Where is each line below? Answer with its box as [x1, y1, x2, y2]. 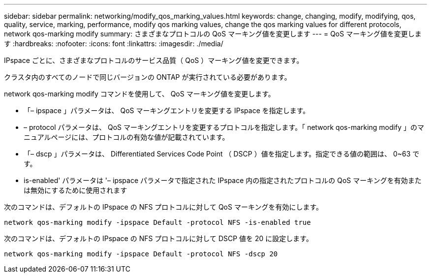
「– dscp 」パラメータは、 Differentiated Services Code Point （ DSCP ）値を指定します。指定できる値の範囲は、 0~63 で [24, 150, 420, 158]
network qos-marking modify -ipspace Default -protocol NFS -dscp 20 [4, 250, 278, 258]
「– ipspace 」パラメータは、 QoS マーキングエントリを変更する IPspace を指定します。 [24, 106, 310, 115]
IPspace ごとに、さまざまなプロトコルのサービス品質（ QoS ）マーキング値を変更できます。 [4, 56, 304, 64]
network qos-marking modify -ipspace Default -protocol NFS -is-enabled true [4, 218, 311, 226]
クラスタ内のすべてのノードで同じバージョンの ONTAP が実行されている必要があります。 [4, 73, 291, 81]
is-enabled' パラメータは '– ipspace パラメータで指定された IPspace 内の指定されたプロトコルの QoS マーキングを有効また [24, 176, 422, 185]
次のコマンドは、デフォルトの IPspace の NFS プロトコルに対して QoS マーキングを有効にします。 [4, 203, 323, 211]
